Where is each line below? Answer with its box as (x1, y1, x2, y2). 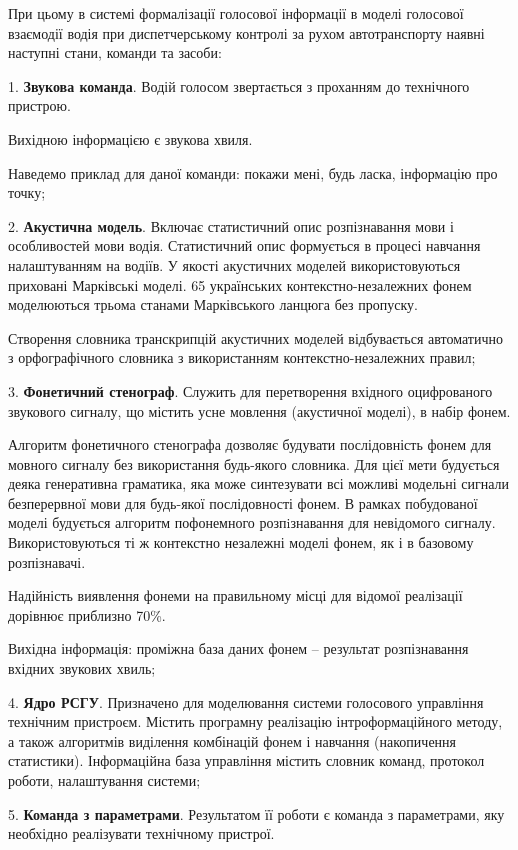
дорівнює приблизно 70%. (8, 604, 166, 625)
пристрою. (8, 95, 71, 116)
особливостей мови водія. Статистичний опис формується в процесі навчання (8, 235, 481, 256)
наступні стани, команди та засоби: (8, 42, 222, 63)
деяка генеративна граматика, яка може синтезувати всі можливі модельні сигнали (8, 473, 510, 494)
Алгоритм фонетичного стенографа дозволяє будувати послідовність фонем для (8, 434, 492, 455)
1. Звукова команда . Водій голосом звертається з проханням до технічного (8, 75, 470, 96)
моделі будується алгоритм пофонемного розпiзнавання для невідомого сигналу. (8, 512, 496, 533)
